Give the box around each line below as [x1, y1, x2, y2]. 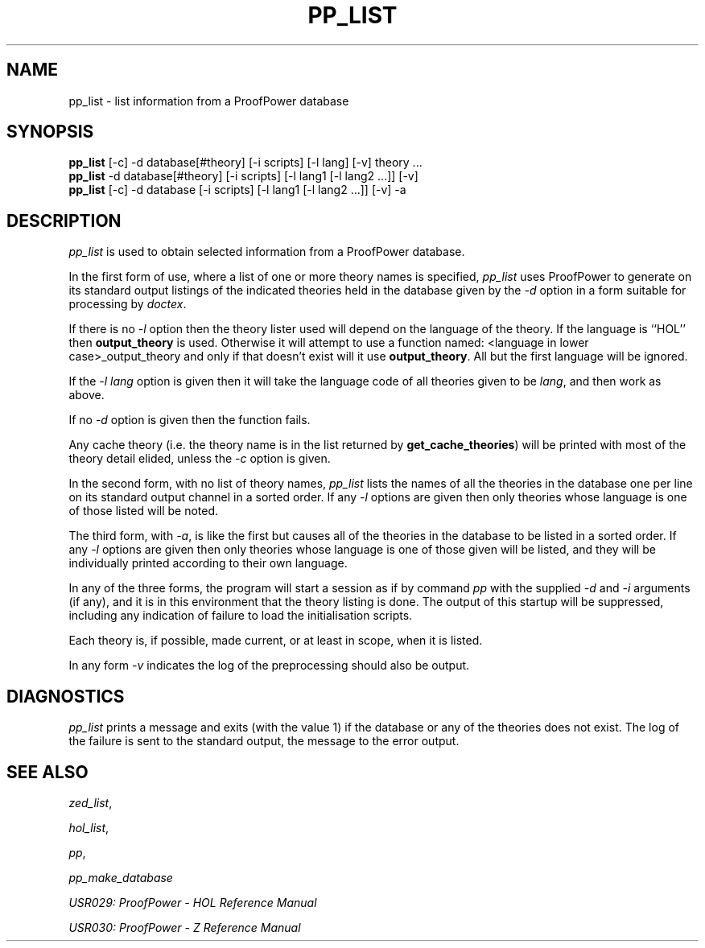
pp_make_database [68, 870, 173, 884]
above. [68, 388, 105, 402]
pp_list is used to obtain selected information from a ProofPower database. [68, 245, 465, 259]
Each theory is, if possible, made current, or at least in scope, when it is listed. [68, 633, 483, 648]
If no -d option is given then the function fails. [68, 413, 311, 427]
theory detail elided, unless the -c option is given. [68, 451, 331, 466]
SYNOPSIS [6, 122, 94, 142]
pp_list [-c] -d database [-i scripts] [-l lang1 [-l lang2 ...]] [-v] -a [68, 183, 406, 197]
